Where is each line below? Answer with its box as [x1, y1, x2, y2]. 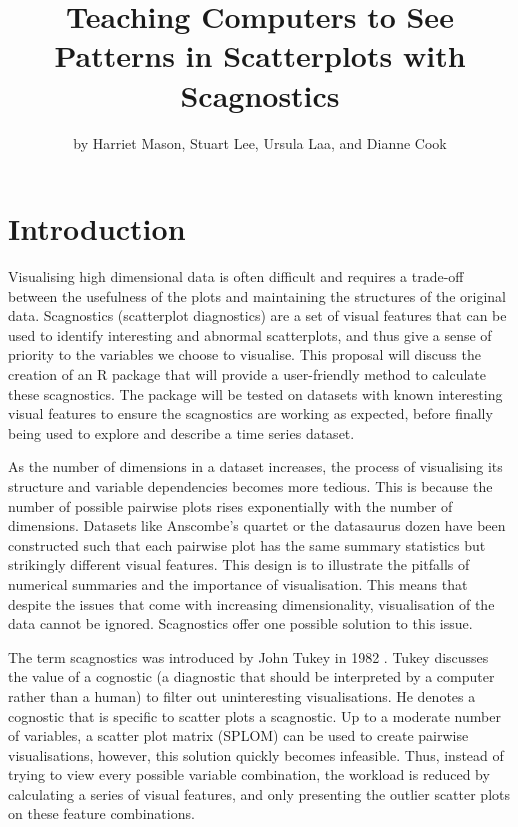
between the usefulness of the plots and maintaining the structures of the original [8, 285, 506, 306]
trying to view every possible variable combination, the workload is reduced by [8, 764, 490, 785]
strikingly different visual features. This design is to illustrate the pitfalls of [8, 554, 470, 575]
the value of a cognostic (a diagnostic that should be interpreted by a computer [8, 666, 495, 687]
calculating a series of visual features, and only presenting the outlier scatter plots [8, 783, 511, 804]
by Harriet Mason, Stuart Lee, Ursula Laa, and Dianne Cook [73, 132, 447, 153]
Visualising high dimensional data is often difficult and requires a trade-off [8, 266, 464, 287]
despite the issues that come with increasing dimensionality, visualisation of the [8, 593, 495, 614]
